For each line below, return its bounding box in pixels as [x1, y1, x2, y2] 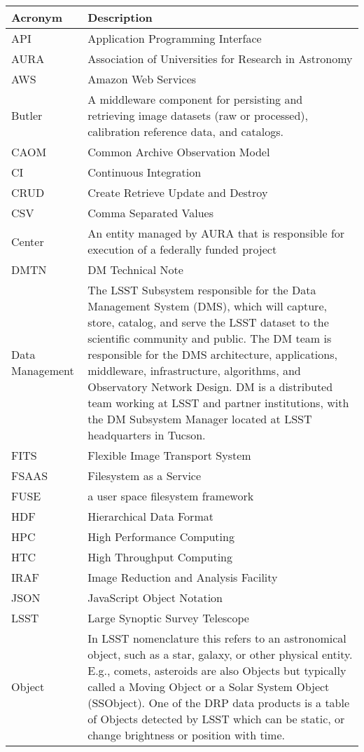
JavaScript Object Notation [87, 589, 223, 606]
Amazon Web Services [87, 71, 197, 87]
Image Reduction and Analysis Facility [87, 569, 278, 585]
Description [87, 9, 153, 25]
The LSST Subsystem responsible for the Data [87, 282, 316, 298]
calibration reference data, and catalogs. [87, 123, 284, 139]
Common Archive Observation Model [87, 144, 270, 160]
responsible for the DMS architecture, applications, [87, 346, 337, 362]
